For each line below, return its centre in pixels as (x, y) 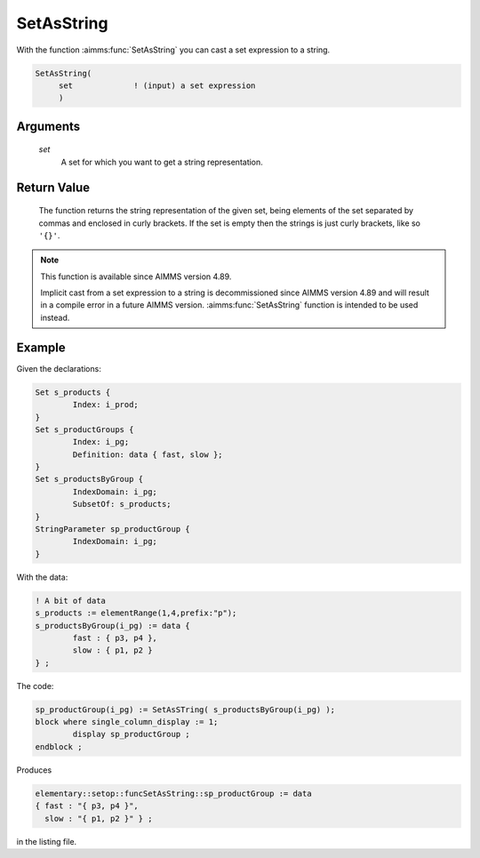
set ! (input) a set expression (157, 85)
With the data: (42, 577)
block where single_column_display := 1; (127, 722)
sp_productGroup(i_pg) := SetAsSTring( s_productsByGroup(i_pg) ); (185, 710)
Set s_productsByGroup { (89, 479)
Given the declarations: (59, 368)
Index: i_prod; (106, 405)
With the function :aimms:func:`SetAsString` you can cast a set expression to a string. (173, 50)
